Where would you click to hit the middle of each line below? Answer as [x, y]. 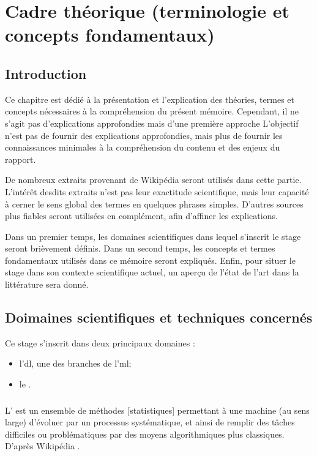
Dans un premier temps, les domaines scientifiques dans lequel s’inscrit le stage [153, 236]
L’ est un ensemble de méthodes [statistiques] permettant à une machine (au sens [157, 410]
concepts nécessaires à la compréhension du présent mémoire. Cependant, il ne [152, 111]
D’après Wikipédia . [43, 446]
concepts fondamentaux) [110, 35]
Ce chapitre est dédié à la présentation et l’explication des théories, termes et [150, 99]
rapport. [21, 159]
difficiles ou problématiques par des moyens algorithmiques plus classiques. [145, 434]
